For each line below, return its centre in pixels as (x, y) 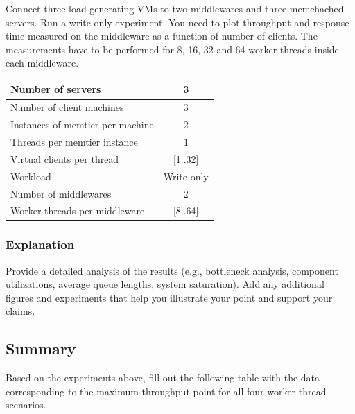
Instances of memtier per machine (82, 124)
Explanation (40, 244)
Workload (31, 176)
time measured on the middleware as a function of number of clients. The (162, 36)
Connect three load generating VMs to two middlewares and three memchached (175, 8)
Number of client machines (67, 107)
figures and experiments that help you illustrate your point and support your (169, 297)
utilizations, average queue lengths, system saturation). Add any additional (165, 284)
